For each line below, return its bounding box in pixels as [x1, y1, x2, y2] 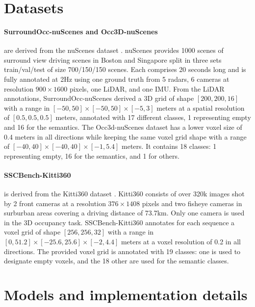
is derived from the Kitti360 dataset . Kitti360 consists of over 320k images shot [4, 189, 245, 199]
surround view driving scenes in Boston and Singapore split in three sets [4, 54, 222, 65]
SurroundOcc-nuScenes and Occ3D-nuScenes [4, 26, 158, 36]
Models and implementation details [4, 284, 248, 305]
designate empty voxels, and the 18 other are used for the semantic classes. [4, 256, 229, 266]
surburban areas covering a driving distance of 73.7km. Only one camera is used [4, 208, 245, 218]
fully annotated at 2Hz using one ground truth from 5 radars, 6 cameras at [4, 73, 229, 84]
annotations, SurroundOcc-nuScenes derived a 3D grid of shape [4, 93, 194, 103]
